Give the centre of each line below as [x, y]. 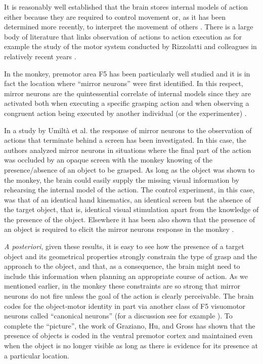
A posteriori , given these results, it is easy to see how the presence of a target [124, 246]
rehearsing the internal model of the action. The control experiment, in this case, [129, 190]
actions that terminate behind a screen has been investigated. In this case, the [125, 140]
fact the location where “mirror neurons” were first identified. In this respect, [124, 83]
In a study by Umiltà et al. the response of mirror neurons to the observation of [128, 130]
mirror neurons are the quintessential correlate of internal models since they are [127, 93]
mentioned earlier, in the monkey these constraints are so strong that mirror [122, 286]
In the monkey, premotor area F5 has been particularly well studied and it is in [127, 73]
